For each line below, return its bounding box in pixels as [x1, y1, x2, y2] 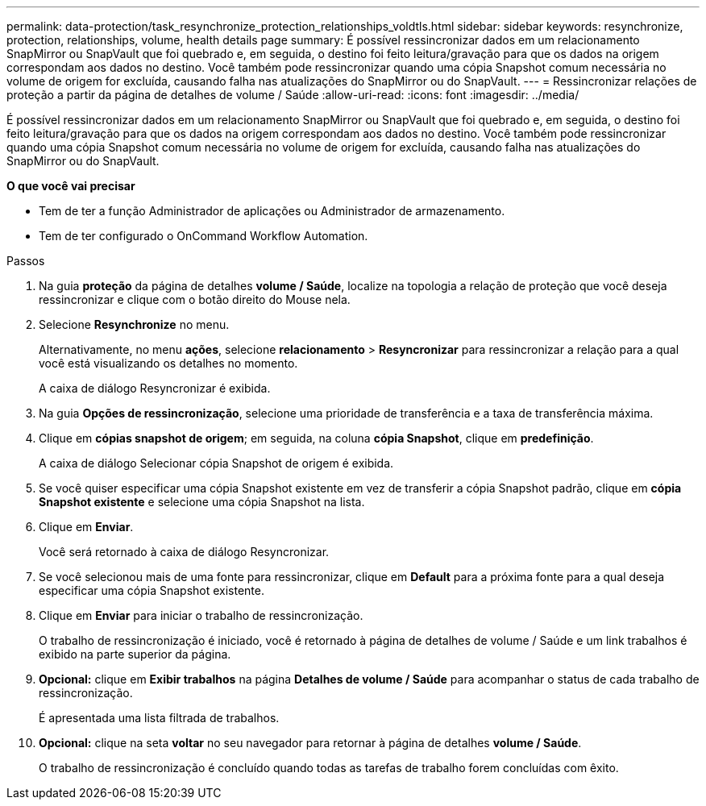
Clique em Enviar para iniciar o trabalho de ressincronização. [39, 609, 363, 622]
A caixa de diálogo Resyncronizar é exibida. [39, 381, 271, 395]
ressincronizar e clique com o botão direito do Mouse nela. [39, 293, 351, 306]
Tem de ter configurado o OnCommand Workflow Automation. [39, 229, 368, 243]
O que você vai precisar [6, 179, 135, 193]
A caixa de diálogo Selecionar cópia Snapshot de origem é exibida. [39, 456, 394, 470]
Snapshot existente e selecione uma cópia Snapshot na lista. [39, 495, 365, 509]
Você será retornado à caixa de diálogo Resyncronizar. [39, 545, 330, 559]
